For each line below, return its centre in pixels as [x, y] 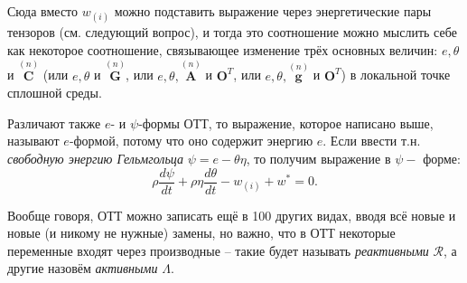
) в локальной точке [396, 75]
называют [33, 141]
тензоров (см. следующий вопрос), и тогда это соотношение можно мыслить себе [232, 32]
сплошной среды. [55, 93]
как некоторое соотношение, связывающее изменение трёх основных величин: [223, 49]
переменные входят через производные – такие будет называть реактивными [218, 250]
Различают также [54, 123]
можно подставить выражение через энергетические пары [273, 11]
